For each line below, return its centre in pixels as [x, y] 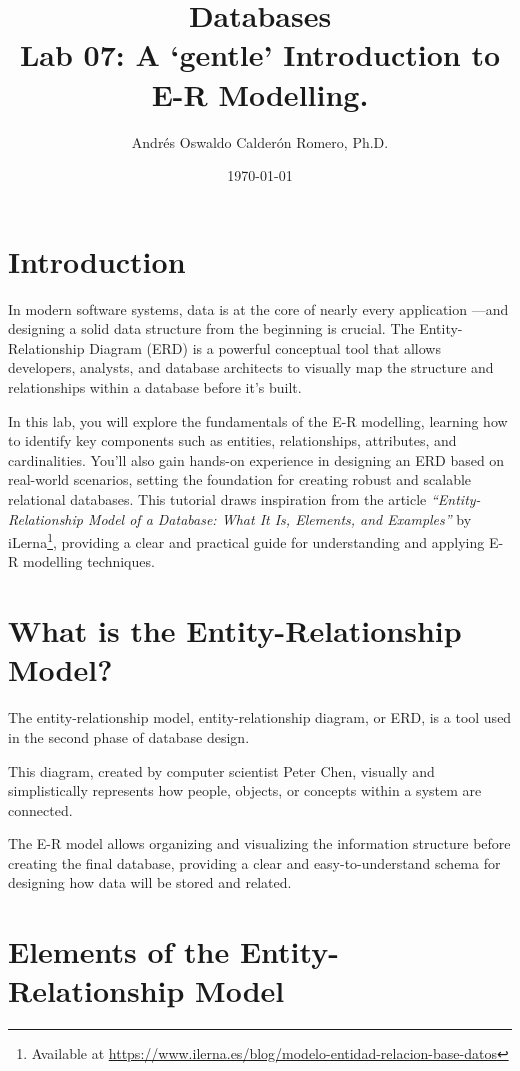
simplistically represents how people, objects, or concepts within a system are [245, 790]
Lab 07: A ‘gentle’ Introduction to [260, 54]
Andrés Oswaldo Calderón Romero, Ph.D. [260, 141]
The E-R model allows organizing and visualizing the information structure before [259, 843]
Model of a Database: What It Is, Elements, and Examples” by [279, 518]
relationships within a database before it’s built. [155, 387]
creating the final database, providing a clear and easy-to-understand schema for [254, 862]
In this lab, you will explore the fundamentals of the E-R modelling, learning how [258, 420]
